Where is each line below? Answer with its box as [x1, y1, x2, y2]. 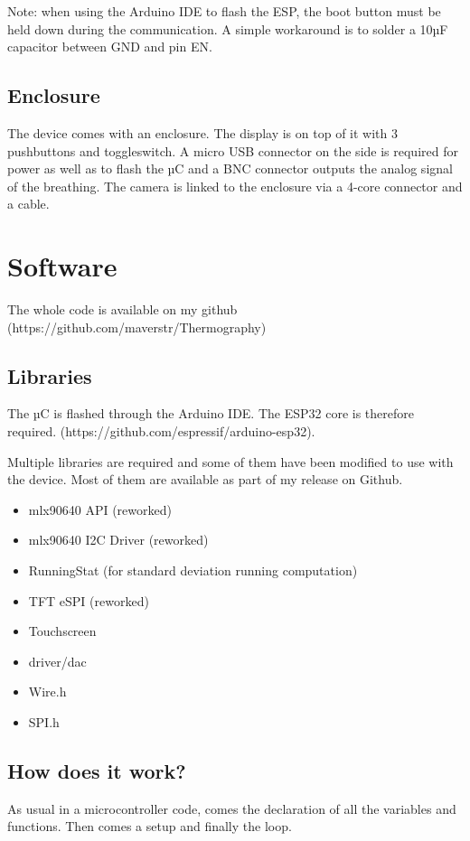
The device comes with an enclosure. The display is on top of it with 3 [7, 123, 398, 142]
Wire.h [28, 682, 67, 701]
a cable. [7, 194, 50, 213]
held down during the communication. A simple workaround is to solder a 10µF [7, 19, 448, 38]
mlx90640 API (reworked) [28, 500, 172, 519]
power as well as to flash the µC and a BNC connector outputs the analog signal [7, 159, 453, 178]
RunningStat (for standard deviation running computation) [28, 561, 358, 580]
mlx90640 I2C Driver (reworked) [28, 530, 209, 549]
